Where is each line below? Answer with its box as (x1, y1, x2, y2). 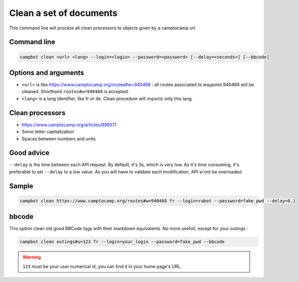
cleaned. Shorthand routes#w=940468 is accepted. (21, 89, 130, 95)
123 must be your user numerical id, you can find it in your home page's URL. (22, 263, 182, 269)
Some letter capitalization (21, 129, 74, 135)
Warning (22, 254, 41, 260)
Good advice (9, 148, 50, 157)
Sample (9, 182, 33, 190)
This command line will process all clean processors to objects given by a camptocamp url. (9, 25, 197, 31)
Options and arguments (9, 68, 84, 77)
